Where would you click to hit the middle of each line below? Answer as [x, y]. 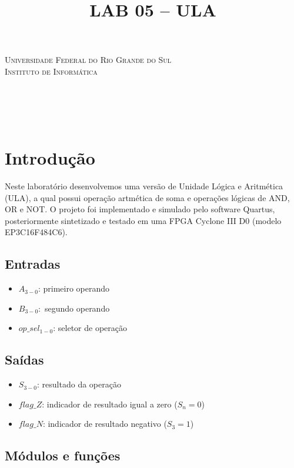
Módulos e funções [63, 455]
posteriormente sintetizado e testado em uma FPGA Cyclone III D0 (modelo [143, 220]
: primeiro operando [74, 288]
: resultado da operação [79, 384]
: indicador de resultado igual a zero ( [110, 404]
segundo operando [77, 308]
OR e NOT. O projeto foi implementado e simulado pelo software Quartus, [140, 209]
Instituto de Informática [51, 71]
